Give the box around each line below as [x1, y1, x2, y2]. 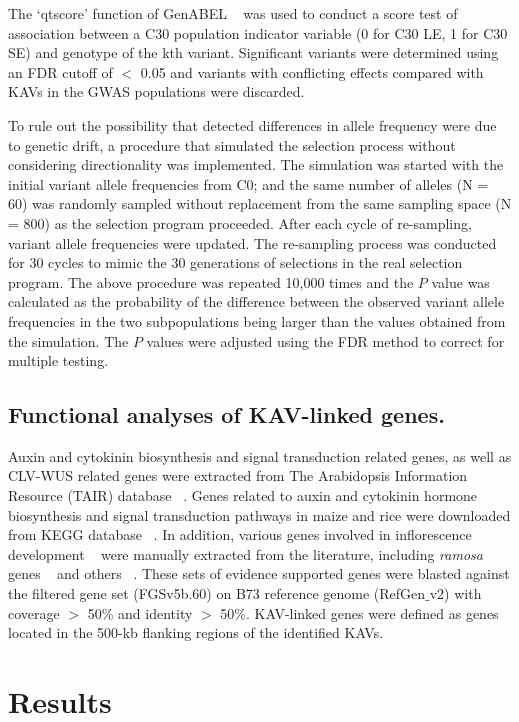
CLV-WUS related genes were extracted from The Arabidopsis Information [8, 465, 468, 486]
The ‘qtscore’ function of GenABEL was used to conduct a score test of [8, 3, 458, 23]
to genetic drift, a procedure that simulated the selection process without [8, 134, 456, 155]
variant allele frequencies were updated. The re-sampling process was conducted [8, 232, 497, 253]
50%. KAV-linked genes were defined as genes [220, 602, 499, 623]
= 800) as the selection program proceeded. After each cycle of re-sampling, [8, 212, 472, 233]
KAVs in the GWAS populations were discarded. [8, 81, 305, 102]
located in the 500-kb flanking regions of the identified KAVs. [8, 622, 384, 643]
